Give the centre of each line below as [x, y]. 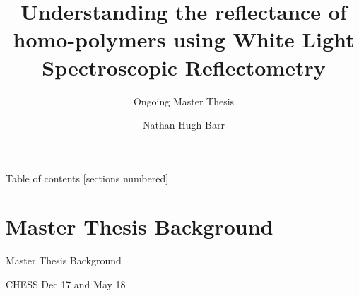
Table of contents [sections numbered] [87, 178]
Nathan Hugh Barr [184, 125]
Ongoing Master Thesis [184, 101]
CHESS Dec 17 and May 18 [66, 284]
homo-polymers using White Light [184, 39]
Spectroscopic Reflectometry [184, 67]
